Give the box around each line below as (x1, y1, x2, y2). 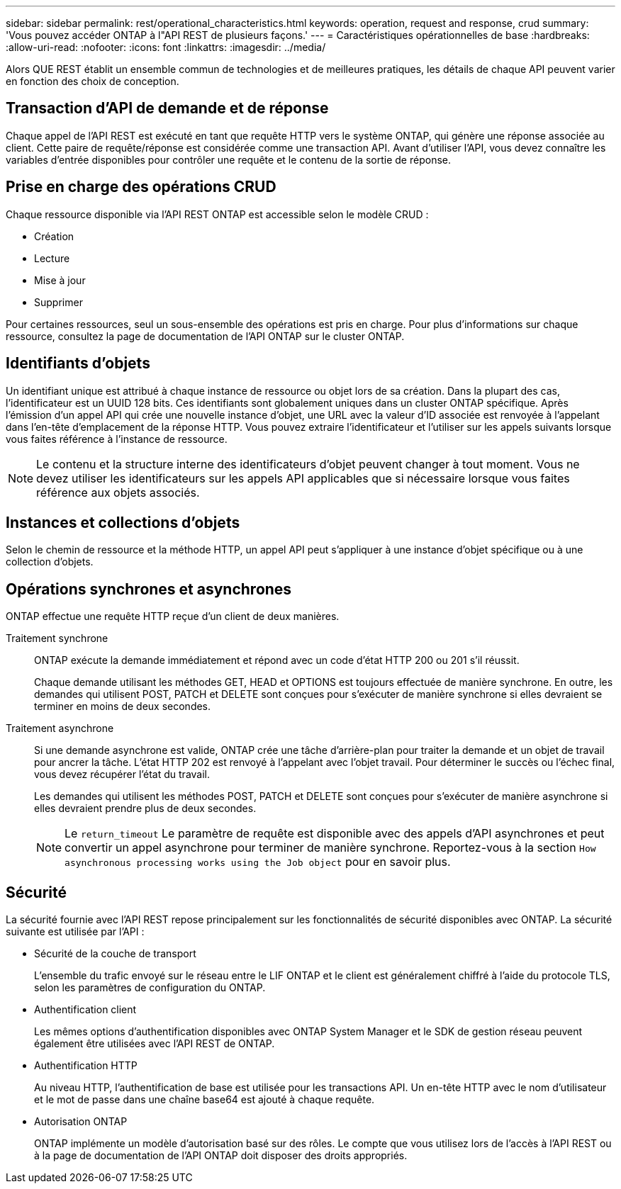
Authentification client (34, 1003, 137, 1016)
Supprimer (34, 295, 83, 308)
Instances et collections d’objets (6, 513, 240, 531)
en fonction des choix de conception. (6, 75, 179, 87)
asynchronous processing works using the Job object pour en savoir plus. (65, 855, 451, 869)
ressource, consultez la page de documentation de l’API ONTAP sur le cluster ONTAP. (6, 329, 405, 342)
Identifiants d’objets (6, 354, 150, 373)
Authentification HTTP (34, 1059, 138, 1072)
